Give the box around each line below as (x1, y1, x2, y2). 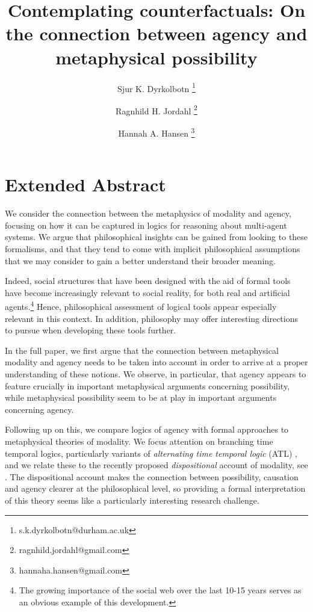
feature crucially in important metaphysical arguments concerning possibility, (5, 379, 290, 392)
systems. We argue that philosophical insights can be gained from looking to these (5, 230, 308, 243)
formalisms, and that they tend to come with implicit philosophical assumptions (5, 242, 300, 255)
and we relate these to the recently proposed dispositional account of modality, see (5, 459, 308, 471)
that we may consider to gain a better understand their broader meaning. (5, 254, 276, 267)
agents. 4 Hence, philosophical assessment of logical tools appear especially (5, 298, 277, 312)
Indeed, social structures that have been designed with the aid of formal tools (5, 274, 291, 287)
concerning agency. (5, 403, 74, 415)
